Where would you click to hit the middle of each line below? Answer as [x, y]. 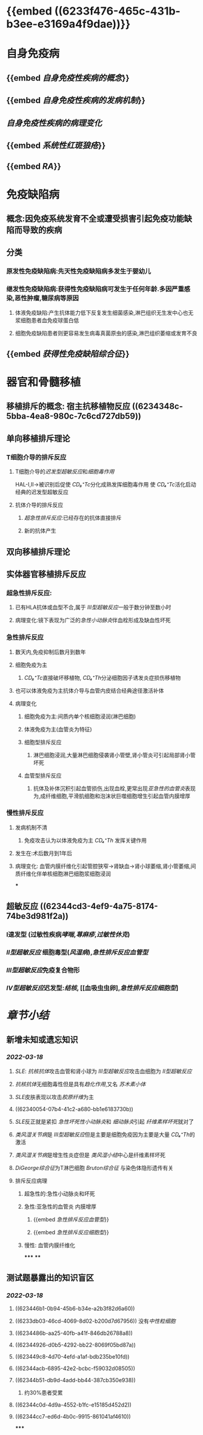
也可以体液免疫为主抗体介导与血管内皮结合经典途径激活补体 [89, 690]
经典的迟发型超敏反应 [42, 492]
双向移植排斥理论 [38, 552]
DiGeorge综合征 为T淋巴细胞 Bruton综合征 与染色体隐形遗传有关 [94, 1168]
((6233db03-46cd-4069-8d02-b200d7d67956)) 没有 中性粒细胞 [95, 1321]
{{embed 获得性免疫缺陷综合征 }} [68, 354]
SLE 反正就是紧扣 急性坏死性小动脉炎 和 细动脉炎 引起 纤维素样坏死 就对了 [104, 1121]
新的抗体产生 [40, 531]
